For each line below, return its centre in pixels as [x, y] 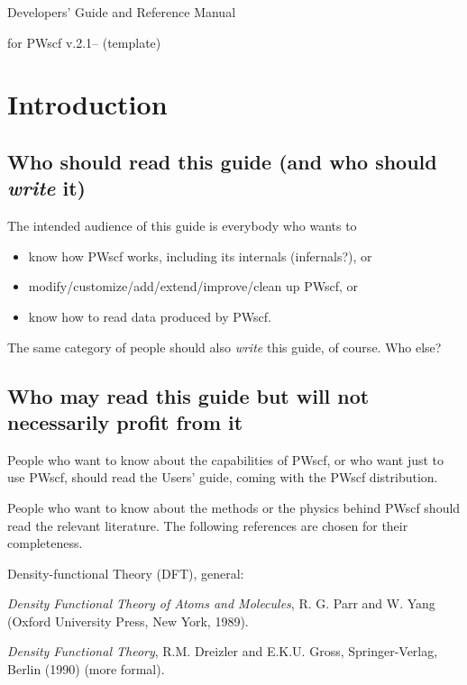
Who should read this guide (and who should [222, 161]
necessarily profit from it [125, 421]
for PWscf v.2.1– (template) [84, 42]
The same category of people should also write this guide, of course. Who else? [224, 347]
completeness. [45, 543]
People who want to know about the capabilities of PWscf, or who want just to [226, 459]
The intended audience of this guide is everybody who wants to [182, 226]
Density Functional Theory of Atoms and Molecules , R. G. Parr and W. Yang [221, 603]
